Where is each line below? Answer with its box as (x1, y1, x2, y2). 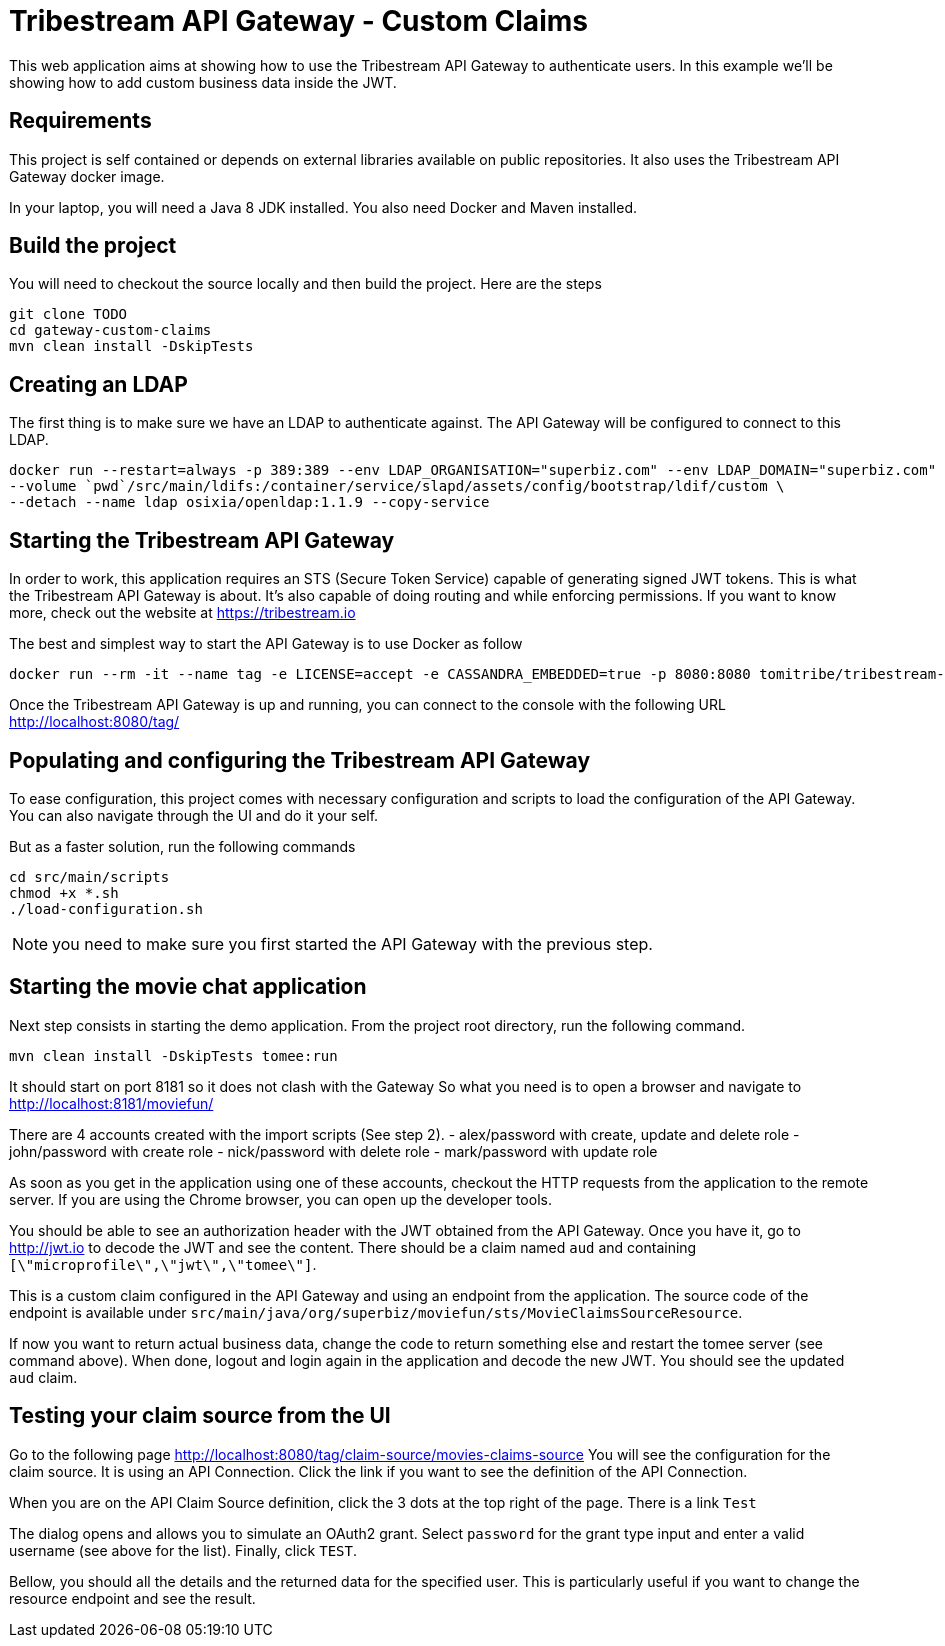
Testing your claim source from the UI (9, 1403, 391, 1429)
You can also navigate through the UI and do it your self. (9, 806, 379, 824)
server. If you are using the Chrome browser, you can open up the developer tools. (9, 1190, 552, 1208)
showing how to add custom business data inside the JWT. (9, 73, 397, 91)
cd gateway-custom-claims (9, 322, 212, 339)
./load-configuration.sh (9, 900, 203, 917)
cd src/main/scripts (9, 868, 170, 885)
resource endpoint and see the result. (9, 1589, 256, 1607)
